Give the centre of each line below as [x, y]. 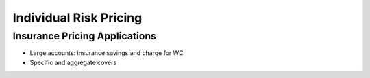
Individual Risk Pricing [77, 18]
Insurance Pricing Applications [85, 36]
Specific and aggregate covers [73, 62]
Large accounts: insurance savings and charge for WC [107, 53]
